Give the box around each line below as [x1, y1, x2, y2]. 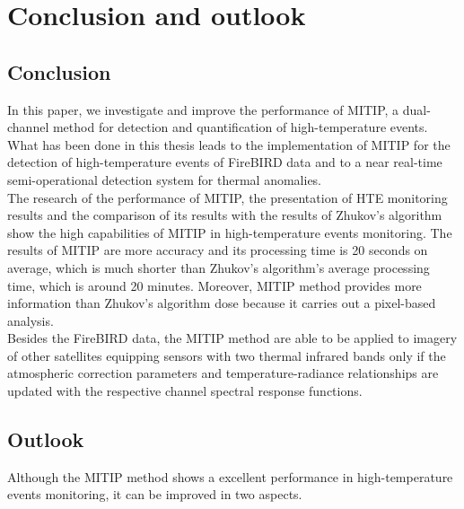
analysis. [7, 311, 54, 329]
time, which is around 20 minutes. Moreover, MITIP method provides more [7, 276, 422, 294]
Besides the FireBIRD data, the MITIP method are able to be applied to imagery [7, 329, 458, 347]
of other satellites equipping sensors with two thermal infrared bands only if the [7, 346, 446, 364]
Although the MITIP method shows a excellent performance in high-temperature [7, 467, 453, 486]
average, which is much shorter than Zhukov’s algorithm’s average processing [7, 258, 430, 276]
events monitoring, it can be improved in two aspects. [7, 485, 302, 504]
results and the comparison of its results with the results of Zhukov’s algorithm [7, 206, 442, 224]
